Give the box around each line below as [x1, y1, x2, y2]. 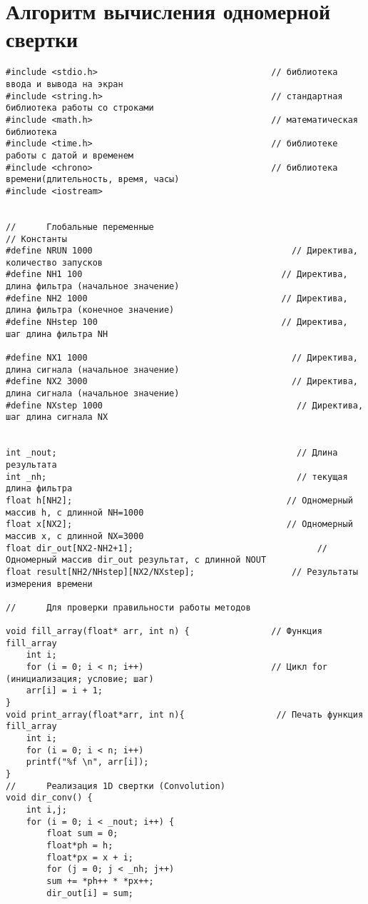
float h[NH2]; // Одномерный [6, 495, 353, 506]
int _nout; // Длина [6, 448, 338, 458]
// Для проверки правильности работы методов [6, 602, 251, 613]
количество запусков [6, 257, 103, 268]
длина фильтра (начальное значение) [6, 281, 180, 292]
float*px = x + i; [46, 852, 133, 863]
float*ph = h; [46, 840, 113, 850]
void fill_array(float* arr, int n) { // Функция [6, 626, 322, 637]
